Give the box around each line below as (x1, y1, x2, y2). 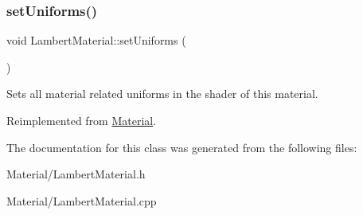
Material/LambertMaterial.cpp (6, 192, 157, 209)
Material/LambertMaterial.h (6, 166, 146, 182)
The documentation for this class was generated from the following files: (6, 139, 357, 155)
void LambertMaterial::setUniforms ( (6, 32, 186, 49)
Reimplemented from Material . (6, 112, 157, 128)
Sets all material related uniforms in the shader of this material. (6, 85, 318, 102)
